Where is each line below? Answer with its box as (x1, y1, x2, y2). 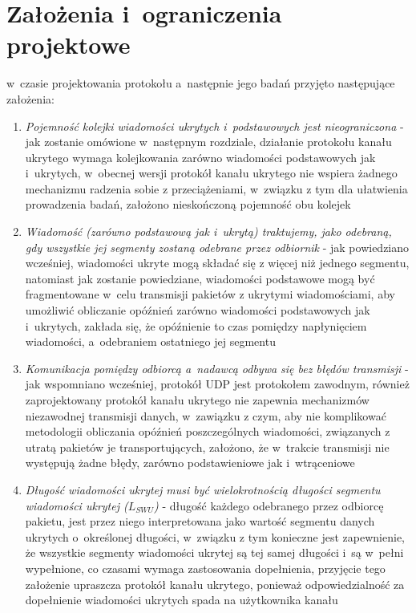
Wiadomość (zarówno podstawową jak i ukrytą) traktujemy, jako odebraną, (25, 223, 392, 240)
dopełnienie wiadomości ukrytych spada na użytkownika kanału (25, 591, 338, 608)
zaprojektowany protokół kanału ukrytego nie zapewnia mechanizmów (25, 392, 370, 408)
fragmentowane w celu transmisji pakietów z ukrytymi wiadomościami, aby (25, 286, 395, 302)
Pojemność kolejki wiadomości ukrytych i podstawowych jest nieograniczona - (25, 117, 404, 134)
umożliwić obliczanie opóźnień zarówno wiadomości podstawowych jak (25, 302, 370, 319)
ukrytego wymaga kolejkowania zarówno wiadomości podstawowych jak (25, 148, 376, 165)
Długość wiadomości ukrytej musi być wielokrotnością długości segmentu (25, 481, 381, 497)
